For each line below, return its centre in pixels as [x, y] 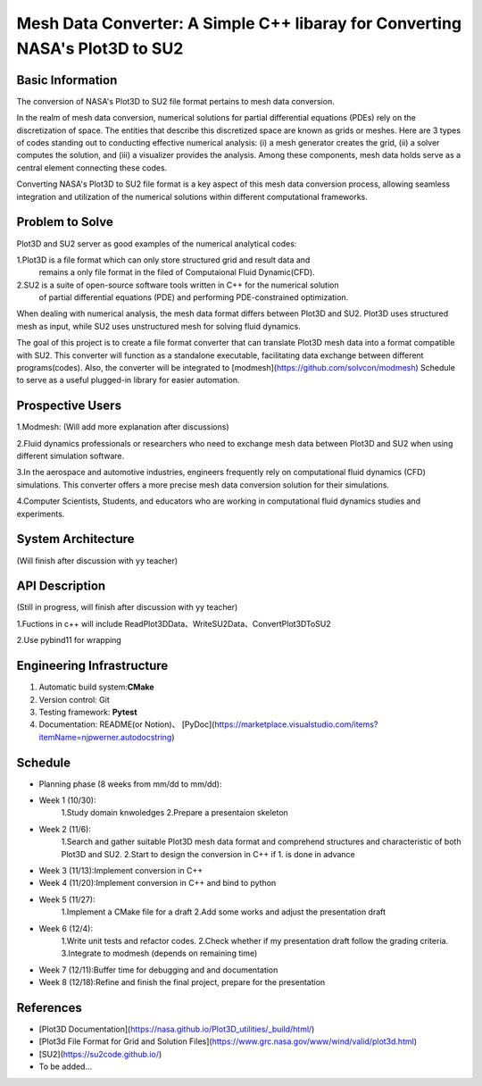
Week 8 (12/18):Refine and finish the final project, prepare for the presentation [182, 982]
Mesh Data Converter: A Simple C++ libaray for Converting [239, 23]
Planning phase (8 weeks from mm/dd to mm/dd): [130, 784]
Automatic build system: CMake [97, 687]
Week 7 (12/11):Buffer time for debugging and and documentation [158, 970]
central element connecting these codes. [92, 167]
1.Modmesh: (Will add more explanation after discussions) [123, 427]
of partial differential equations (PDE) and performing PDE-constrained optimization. [194, 297]
